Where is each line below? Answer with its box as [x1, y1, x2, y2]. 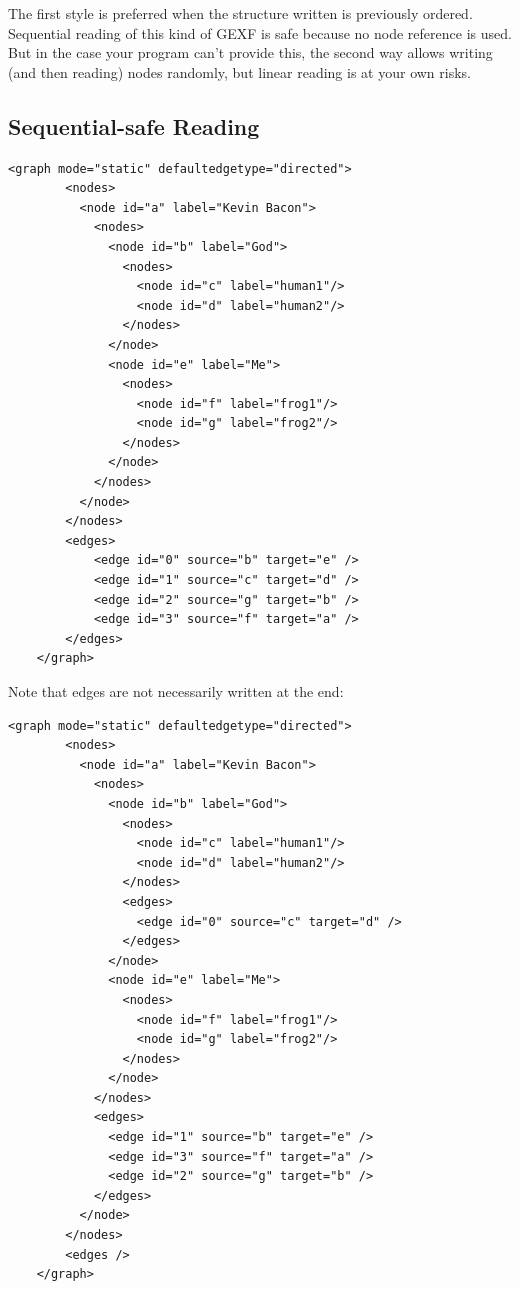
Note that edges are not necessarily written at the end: [8, 681, 344, 702]
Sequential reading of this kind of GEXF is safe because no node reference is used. [8, 22, 512, 43]
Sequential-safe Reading [8, 110, 260, 141]
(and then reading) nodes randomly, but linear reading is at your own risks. [8, 61, 471, 82]
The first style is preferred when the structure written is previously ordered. [8, 3, 473, 23]
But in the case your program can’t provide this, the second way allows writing [8, 42, 493, 63]
